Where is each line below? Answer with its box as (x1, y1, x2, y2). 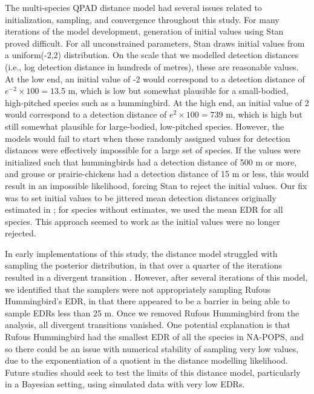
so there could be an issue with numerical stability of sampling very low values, (5, 342, 299, 355)
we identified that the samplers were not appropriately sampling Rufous (5, 282, 271, 295)
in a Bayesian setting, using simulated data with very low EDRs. (5, 378, 245, 390)
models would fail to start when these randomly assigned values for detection (5, 132, 290, 144)
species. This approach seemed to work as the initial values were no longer (5, 215, 280, 227)
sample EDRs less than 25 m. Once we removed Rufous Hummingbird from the (5, 306, 299, 319)
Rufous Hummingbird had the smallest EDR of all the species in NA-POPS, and (5, 330, 304, 343)
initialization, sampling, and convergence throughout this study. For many (5, 13, 280, 25)
